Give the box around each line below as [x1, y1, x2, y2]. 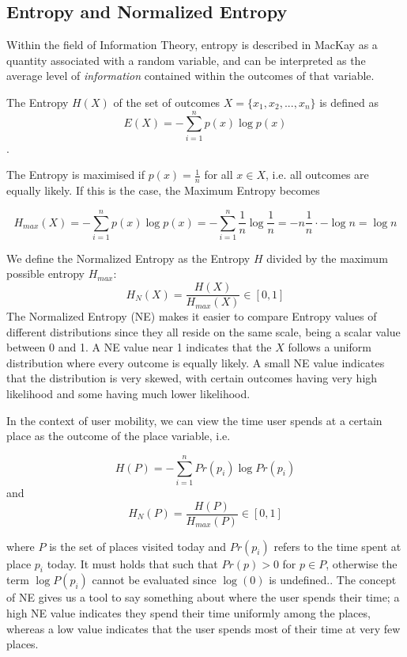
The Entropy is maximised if [6, 166, 145, 183]
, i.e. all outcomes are [266, 166, 369, 183]
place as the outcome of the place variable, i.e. [6, 427, 231, 444]
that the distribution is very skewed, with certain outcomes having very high [6, 370, 378, 386]
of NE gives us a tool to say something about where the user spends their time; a [6, 589, 400, 606]
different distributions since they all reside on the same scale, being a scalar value [6, 323, 401, 340]
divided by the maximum [266, 249, 388, 266]
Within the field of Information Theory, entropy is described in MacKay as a [6, 36, 378, 53]
